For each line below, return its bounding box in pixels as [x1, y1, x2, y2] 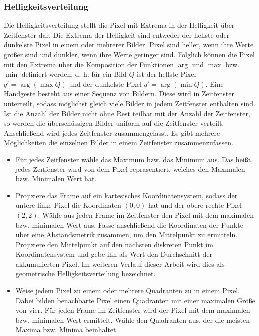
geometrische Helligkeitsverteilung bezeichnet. [15, 268, 156, 279]
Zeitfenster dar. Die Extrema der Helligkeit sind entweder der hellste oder [4, 29, 230, 40]
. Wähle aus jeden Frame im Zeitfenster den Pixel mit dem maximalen [38, 209, 254, 220]
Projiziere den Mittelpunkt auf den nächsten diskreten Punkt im [15, 239, 213, 249]
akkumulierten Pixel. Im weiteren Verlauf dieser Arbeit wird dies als [15, 258, 225, 269]
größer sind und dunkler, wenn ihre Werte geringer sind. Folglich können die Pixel [4, 49, 255, 59]
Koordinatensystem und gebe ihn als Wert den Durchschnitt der [15, 249, 212, 259]
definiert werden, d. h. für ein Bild [21, 69, 127, 79]
